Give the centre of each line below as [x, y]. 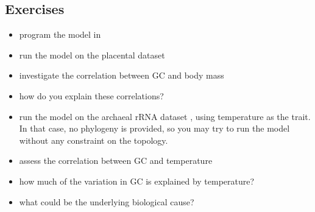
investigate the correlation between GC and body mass [122, 75]
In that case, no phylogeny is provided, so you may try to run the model [154, 128]
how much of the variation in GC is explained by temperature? [137, 181]
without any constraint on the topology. [94, 140]
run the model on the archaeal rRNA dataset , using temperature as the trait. [165, 116]
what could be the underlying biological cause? [107, 201]
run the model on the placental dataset [92, 55]
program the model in [60, 34]
